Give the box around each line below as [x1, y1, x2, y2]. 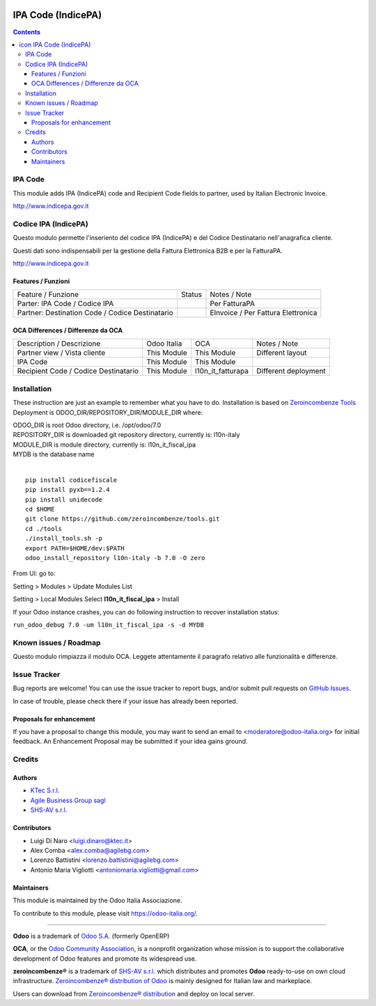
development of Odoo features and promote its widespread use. [13, 954, 197, 963]
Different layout [256, 348, 307, 358]
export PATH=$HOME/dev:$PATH [25, 544, 125, 552]
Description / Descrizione [17, 339, 101, 349]
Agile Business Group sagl [30, 796, 106, 804]
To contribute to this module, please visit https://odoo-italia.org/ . [13, 909, 198, 918]
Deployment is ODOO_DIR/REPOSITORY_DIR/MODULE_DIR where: [13, 408, 203, 417]
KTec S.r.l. [30, 786, 60, 795]
